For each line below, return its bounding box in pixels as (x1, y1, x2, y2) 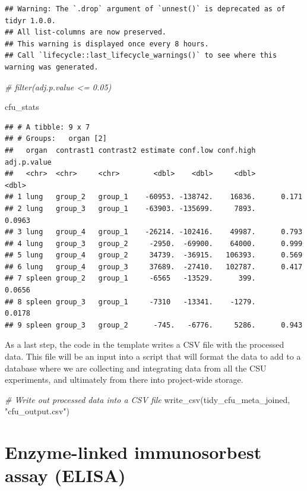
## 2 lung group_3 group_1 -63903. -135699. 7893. (5, 204, 256, 213)
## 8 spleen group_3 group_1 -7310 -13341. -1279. (5, 297, 256, 306)
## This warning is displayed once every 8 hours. (5, 39, 209, 48)
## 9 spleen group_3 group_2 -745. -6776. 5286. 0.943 (5, 320, 303, 329)
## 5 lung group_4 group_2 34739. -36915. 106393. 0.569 (5, 251, 303, 260)
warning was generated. (5, 62, 99, 71)
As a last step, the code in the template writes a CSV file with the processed (5, 338, 284, 351)
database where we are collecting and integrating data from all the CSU (5, 361, 267, 374)
